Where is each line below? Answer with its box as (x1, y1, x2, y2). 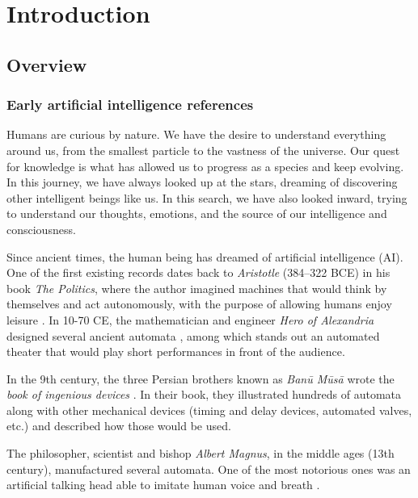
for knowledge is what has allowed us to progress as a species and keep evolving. (6, 157, 404, 174)
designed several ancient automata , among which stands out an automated (6, 327, 380, 344)
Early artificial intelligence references (6, 94, 254, 115)
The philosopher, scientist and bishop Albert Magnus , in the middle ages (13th (6, 445, 395, 462)
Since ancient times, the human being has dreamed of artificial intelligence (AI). (6, 248, 403, 265)
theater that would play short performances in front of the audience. (6, 343, 345, 360)
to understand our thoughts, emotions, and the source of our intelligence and (6, 205, 387, 222)
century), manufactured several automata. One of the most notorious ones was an (6, 460, 411, 477)
